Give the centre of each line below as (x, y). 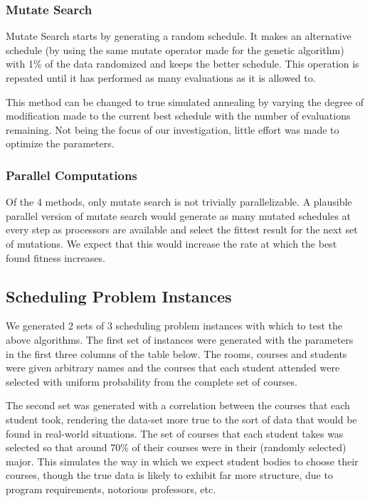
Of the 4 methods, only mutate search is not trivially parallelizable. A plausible (179, 202)
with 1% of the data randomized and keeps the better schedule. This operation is (183, 64)
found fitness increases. (55, 257)
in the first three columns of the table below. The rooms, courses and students (176, 353)
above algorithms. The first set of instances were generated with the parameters (180, 339)
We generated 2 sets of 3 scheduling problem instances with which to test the (174, 326)
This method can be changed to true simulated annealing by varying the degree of (185, 101)
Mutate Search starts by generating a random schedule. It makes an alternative (179, 36)
